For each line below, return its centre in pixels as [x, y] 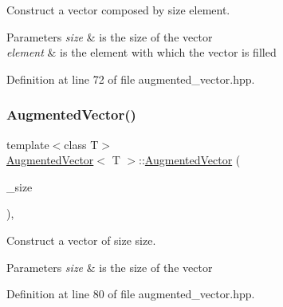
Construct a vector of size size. [81, 240]
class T [81, 144]
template [28, 144]
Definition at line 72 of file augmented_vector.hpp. [131, 79]
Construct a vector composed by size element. [118, 10]
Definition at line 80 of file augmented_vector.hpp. [131, 294]
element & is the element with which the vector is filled [141, 52]
